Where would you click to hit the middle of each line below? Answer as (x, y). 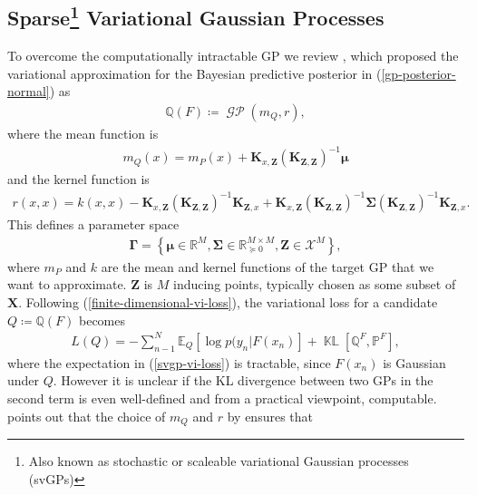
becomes (102, 320)
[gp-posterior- (419, 73)
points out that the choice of (87, 416)
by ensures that (270, 416)
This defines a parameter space (93, 224)
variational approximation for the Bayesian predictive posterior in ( (195, 73)
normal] (29, 91)
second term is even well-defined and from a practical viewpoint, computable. (222, 398)
